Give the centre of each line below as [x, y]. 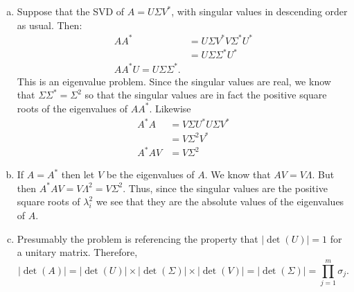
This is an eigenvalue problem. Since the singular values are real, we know [174, 81]
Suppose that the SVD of [71, 11]
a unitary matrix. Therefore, [77, 252]
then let [78, 174]
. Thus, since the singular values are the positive [225, 188]
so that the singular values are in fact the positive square [206, 95]
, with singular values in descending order [259, 11]
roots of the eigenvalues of [72, 108]
